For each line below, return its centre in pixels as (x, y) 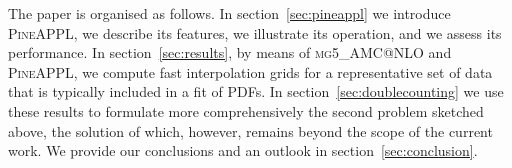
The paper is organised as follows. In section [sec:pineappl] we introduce (229, 13)
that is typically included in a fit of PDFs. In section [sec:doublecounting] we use (256, 91)
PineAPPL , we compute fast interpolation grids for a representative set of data (250, 71)
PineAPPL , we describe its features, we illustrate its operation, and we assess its (255, 32)
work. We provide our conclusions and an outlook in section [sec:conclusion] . (243, 150)
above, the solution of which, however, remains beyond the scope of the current (250, 130)
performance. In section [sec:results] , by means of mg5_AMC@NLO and (230, 52)
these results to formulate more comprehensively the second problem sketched (246, 110)
